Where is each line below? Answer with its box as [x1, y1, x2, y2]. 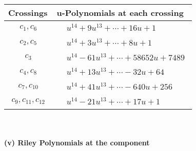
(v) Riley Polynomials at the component [4, 137, 150, 148]
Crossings [8, 7, 48, 18]
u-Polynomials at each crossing [56, 7, 184, 18]
